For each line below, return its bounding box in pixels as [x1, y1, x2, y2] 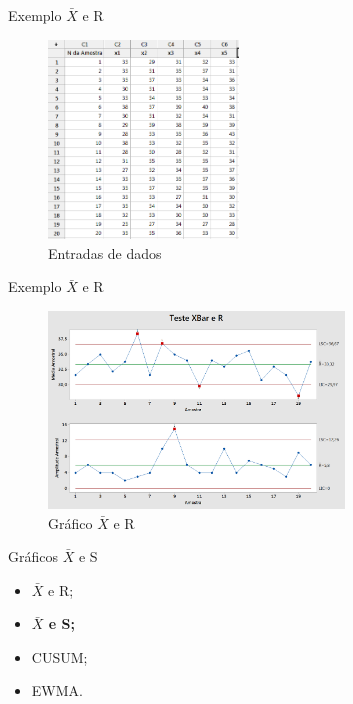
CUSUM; [31, 646, 88, 667]
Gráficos [8, 546, 58, 567]
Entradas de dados [48, 242, 162, 263]
